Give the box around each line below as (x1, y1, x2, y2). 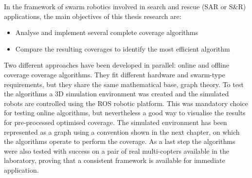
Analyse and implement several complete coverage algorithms (15, 27, 198, 37)
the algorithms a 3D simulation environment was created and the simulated (4, 89, 229, 99)
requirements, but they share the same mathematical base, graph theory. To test (4, 79, 244, 89)
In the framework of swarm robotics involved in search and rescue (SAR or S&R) (4, 1, 246, 11)
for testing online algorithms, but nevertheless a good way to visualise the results (4, 107, 246, 118)
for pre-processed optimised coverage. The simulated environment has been (4, 117, 227, 127)
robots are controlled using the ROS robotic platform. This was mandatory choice (4, 98, 248, 108)
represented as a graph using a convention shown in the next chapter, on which (4, 126, 240, 137)
